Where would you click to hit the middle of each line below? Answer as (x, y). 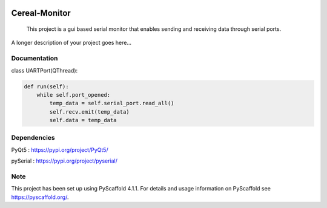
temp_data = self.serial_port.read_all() (112, 103)
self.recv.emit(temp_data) (89, 112)
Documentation (35, 59)
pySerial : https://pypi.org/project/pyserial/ (64, 161)
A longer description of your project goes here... (71, 43)
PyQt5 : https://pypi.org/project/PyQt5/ (60, 150)
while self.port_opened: (74, 95)
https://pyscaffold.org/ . (40, 197)
